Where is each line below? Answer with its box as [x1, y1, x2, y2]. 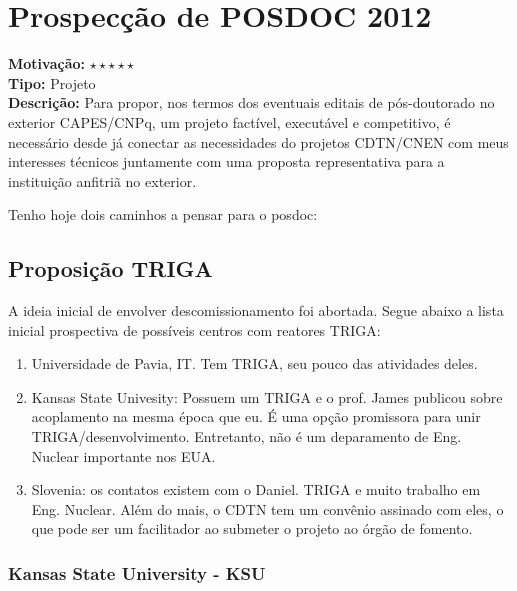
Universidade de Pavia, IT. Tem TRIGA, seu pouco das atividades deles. [31, 353, 478, 374]
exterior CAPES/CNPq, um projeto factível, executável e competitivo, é [8, 111, 451, 132]
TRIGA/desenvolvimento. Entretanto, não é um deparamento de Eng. [31, 426, 462, 447]
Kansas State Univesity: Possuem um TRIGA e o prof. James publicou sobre [31, 386, 503, 407]
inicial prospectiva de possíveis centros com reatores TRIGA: [8, 319, 381, 340]
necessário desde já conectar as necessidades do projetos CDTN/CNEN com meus [8, 131, 509, 152]
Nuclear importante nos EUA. [31, 445, 216, 466]
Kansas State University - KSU [8, 560, 266, 585]
